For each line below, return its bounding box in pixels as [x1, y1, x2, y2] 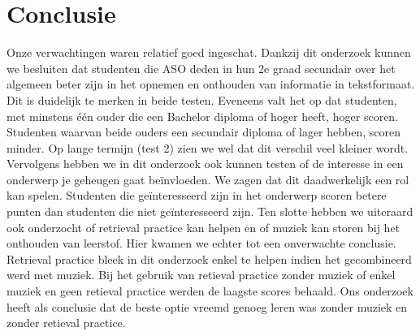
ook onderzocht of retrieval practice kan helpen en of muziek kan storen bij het [6, 218, 401, 235]
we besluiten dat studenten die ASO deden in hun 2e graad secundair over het [6, 59, 396, 76]
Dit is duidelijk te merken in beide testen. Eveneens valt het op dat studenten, [6, 91, 397, 108]
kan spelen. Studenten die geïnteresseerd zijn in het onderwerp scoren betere [6, 187, 387, 204]
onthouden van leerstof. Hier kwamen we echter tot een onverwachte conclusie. [6, 235, 396, 252]
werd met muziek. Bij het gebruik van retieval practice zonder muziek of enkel [6, 266, 396, 283]
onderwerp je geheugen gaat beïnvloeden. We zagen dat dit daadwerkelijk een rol [6, 170, 409, 187]
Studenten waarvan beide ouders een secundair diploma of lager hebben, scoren [6, 123, 401, 140]
